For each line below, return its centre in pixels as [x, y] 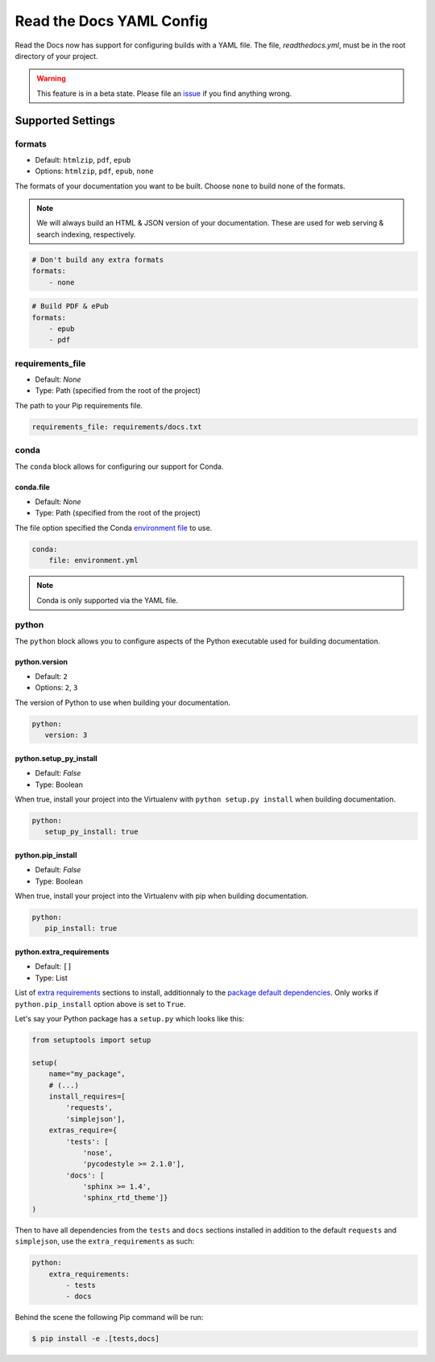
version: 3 [66, 735]
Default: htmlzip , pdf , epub [83, 159]
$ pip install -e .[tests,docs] [96, 1339]
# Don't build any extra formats [98, 259]
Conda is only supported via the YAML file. [108, 600]
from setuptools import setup [91, 1040]
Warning [51, 79]
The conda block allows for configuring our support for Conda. [119, 466]
